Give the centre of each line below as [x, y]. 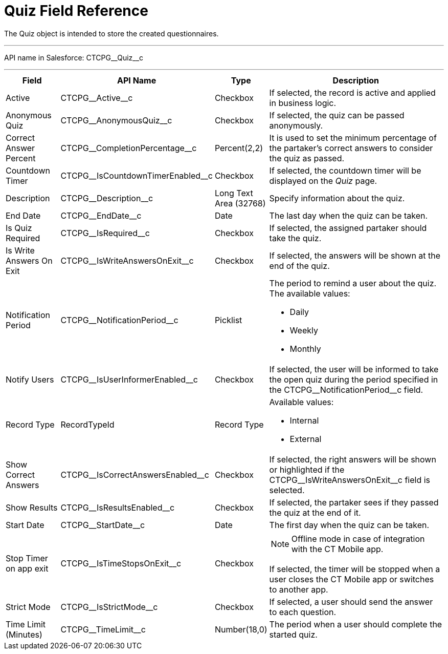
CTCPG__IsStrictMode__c [109, 607]
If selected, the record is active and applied [352, 92]
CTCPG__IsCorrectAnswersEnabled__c [135, 474]
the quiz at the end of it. [315, 512]
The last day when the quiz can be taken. [349, 215]
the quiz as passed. [307, 158]
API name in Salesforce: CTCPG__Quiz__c [74, 57]
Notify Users [30, 379]
